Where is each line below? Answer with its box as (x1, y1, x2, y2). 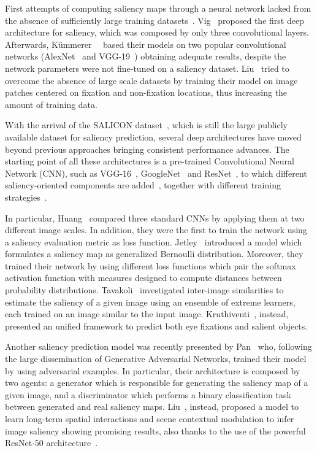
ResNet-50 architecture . (5, 436, 98, 449)
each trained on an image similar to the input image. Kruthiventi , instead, (5, 307, 289, 320)
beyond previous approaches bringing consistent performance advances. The (5, 142, 289, 155)
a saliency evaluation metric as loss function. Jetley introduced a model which (5, 235, 302, 248)
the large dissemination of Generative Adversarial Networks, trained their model (5, 352, 307, 365)
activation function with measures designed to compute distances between (5, 271, 282, 284)
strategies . (5, 190, 47, 203)
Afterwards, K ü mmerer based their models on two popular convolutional (5, 37, 286, 50)
